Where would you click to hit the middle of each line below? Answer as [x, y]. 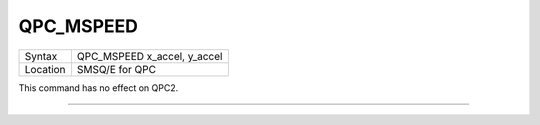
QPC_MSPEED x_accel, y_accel [149, 56]
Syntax [41, 56]
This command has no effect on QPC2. [98, 87]
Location [45, 69]
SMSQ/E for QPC [116, 69]
